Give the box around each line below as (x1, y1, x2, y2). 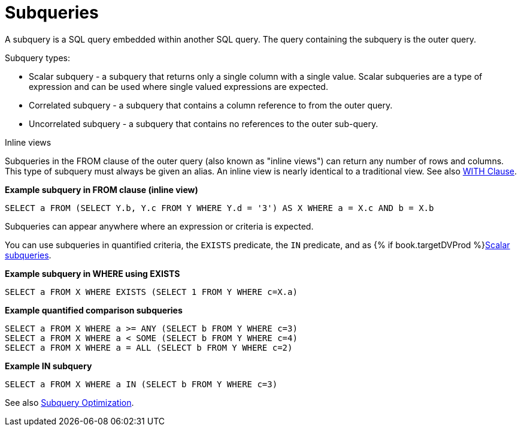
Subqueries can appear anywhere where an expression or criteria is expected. (5, 221, 314, 231)
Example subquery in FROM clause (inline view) (5, 184, 198, 195)
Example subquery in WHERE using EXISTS (5, 268, 180, 279)
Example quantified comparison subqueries (5, 305, 183, 315)
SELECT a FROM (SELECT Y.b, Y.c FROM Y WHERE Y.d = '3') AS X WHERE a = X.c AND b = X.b (5, 203, 434, 213)
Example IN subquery (5, 360, 92, 371)
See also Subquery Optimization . (5, 397, 134, 408)
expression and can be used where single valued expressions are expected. (29, 81, 328, 92)
